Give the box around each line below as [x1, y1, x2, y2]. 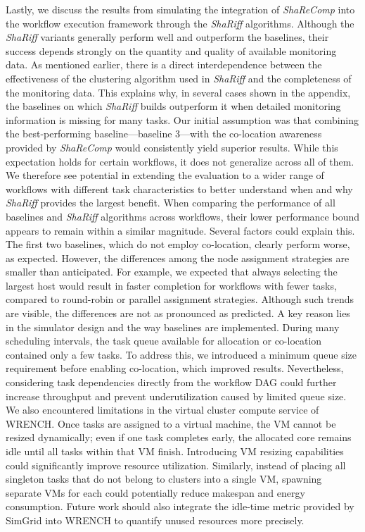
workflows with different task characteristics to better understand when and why [6, 181, 353, 196]
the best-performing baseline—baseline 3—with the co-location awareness [6, 126, 322, 141]
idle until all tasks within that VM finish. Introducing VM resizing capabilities [6, 444, 344, 458]
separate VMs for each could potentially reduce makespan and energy [6, 485, 305, 500]
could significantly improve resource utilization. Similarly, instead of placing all [6, 457, 346, 472]
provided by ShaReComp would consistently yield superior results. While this [6, 140, 338, 154]
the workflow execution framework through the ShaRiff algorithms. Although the [6, 16, 354, 30]
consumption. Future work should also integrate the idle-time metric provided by [6, 499, 354, 514]
